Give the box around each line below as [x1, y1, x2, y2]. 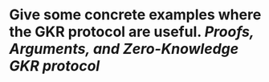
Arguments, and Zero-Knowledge [9, 40, 239, 58]
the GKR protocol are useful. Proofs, [9, 23, 255, 41]
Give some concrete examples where [9, 6, 262, 24]
